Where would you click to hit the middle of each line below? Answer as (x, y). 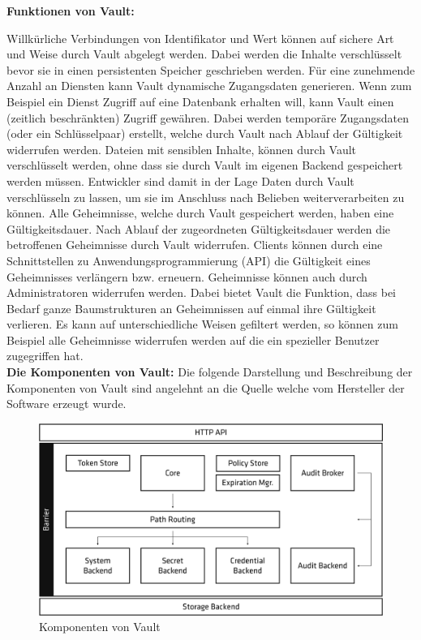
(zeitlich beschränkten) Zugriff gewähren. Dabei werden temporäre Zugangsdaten (208, 117)
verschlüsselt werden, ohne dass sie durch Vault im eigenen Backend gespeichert (205, 165)
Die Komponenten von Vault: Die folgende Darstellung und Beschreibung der (210, 372)
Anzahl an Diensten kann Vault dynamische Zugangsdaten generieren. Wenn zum (209, 86)
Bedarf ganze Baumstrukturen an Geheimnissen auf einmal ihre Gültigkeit (191, 308)
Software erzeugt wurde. (67, 404)
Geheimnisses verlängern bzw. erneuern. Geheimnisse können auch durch (187, 276)
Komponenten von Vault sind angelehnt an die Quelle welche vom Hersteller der (206, 387)
